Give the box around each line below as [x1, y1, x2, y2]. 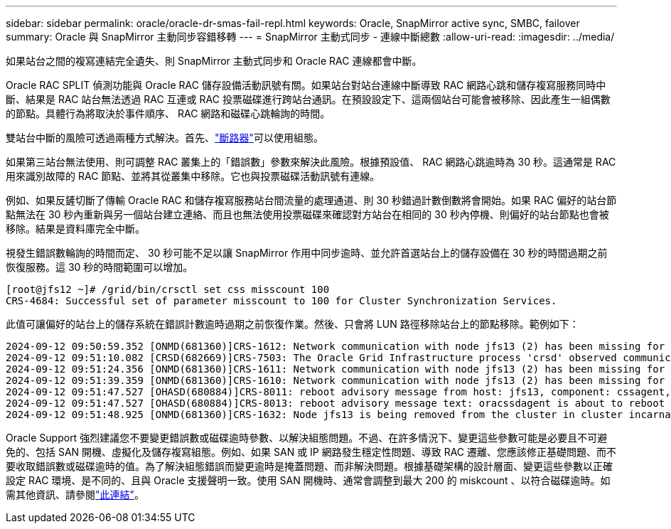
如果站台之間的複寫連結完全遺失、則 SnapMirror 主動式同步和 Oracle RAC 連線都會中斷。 [6, 55, 422, 67]
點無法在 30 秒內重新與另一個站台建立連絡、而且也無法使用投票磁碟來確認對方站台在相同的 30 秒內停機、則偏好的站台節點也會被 [6, 208, 609, 220]
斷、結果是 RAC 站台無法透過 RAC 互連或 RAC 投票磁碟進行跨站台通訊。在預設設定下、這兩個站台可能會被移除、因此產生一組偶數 [6, 93, 611, 105]
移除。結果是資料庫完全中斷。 [6, 223, 145, 235]
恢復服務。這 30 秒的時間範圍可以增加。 [6, 261, 193, 273]
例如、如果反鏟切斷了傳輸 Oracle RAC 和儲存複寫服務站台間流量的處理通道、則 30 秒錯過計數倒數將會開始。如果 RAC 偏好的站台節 [6, 194, 617, 206]
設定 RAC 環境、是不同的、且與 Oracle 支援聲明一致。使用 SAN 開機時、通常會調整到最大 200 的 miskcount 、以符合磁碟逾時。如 [6, 474, 611, 486]
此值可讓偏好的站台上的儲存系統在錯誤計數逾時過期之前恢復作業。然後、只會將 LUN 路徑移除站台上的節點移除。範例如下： [6, 318, 579, 330]
